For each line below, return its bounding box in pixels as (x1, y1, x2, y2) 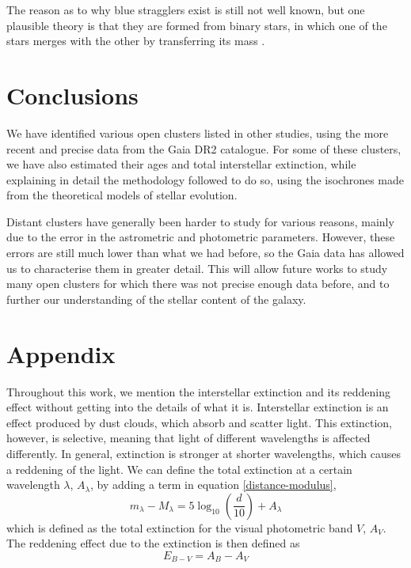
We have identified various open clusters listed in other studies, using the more (6, 124, 389, 141)
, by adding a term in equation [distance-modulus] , (90, 476, 337, 493)
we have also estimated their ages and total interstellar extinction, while (6, 156, 356, 172)
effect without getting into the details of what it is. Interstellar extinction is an (6, 399, 389, 415)
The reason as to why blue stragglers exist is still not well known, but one (6, 2, 365, 17)
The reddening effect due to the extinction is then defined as (6, 535, 300, 551)
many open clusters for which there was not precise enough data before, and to (6, 275, 390, 292)
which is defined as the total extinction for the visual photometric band (6, 519, 353, 536)
